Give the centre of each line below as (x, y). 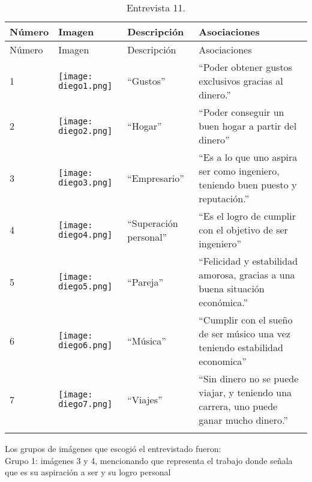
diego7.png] (85, 404)
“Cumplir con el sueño (246, 320)
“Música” (147, 340)
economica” (223, 361)
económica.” (223, 302)
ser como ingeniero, (239, 171)
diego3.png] (85, 182)
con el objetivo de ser (243, 230)
